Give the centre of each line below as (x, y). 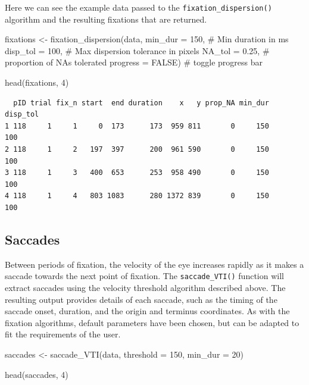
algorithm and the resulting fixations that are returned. (106, 19)
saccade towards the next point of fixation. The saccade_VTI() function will (144, 276)
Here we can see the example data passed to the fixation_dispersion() (138, 7)
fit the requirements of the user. (63, 334)
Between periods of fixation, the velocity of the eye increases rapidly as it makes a (154, 264)
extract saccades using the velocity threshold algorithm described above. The (145, 288)
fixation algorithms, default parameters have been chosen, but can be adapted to (152, 322)
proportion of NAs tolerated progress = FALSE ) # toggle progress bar (134, 62)
